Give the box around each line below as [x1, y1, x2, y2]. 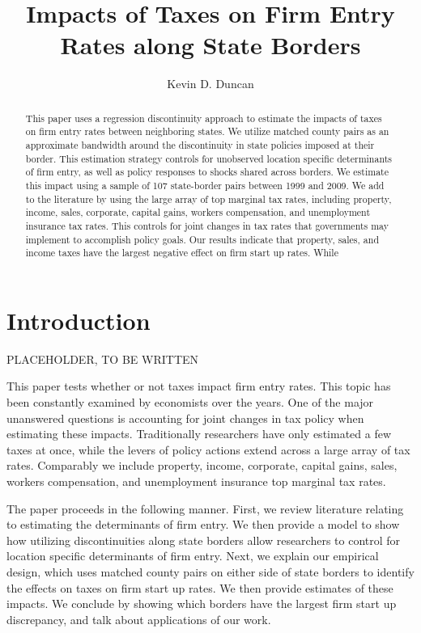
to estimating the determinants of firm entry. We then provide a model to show [6, 516, 400, 533]
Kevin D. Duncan [167, 75, 254, 92]
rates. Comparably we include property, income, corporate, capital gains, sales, [6, 457, 398, 474]
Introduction [6, 303, 151, 336]
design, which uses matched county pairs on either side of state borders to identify [6, 563, 415, 580]
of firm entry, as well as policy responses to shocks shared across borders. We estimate [25, 165, 389, 179]
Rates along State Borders [60, 28, 361, 61]
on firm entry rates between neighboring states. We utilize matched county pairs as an [25, 124, 389, 138]
